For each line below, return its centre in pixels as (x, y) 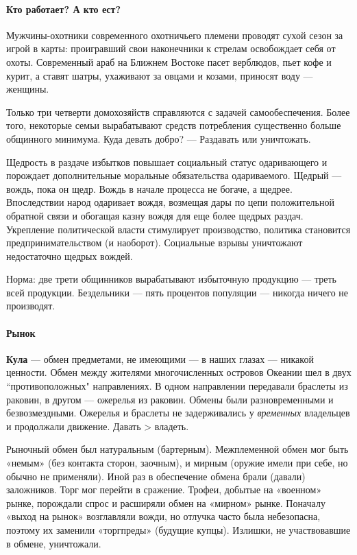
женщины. (28, 89)
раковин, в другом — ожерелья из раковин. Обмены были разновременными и (170, 399)
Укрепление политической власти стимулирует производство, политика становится (178, 229)
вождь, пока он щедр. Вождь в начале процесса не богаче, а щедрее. (149, 188)
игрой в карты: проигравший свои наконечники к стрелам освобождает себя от (171, 48)
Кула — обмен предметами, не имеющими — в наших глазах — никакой (160, 358)
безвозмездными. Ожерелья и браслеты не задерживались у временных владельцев (178, 413)
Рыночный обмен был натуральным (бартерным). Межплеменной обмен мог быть (177, 449)
